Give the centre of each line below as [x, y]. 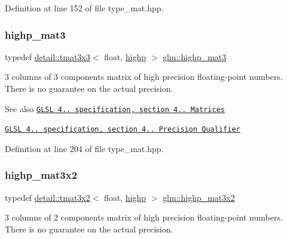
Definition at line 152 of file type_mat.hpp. [84, 8]
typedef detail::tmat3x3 [48, 56]
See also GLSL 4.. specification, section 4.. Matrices [115, 108]
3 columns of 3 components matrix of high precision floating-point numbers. [144, 77]
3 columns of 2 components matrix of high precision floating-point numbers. [144, 217]
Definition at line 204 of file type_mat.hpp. [84, 148]
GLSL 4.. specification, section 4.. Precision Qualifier [123, 130]
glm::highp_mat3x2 [199, 197]
